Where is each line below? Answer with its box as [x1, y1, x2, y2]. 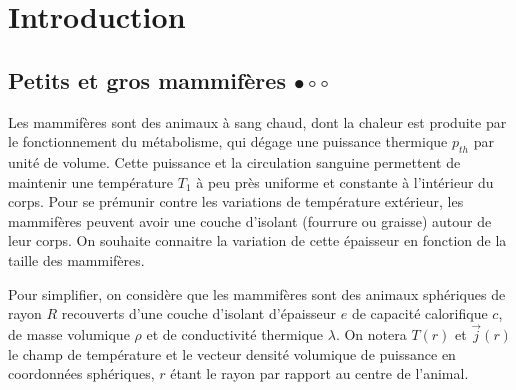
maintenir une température [8, 171, 174, 192]
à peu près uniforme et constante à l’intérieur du [196, 171, 494, 192]
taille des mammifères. [8, 249, 145, 270]
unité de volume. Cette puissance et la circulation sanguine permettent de [8, 151, 461, 172]
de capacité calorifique [351, 303, 488, 324]
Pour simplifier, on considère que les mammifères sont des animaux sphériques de [8, 283, 506, 304]
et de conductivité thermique [146, 323, 324, 344]
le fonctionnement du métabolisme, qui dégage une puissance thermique [8, 131, 448, 152]
